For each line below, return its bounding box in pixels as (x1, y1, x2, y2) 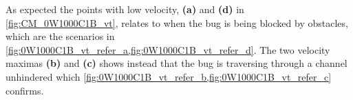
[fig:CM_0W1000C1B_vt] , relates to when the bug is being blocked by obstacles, (6, 15, 348, 30)
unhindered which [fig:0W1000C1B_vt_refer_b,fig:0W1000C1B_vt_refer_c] (6, 69, 332, 83)
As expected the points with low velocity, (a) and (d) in (6, 2, 244, 16)
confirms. (6, 83, 44, 97)
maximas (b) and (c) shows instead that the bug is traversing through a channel (6, 56, 347, 70)
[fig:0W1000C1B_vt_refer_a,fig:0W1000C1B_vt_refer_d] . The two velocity (6, 42, 330, 57)
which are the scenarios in (6, 29, 115, 43)
